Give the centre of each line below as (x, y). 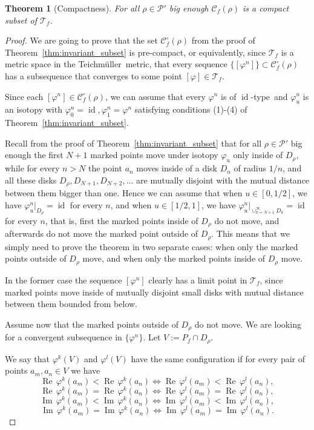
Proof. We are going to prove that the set (81, 40)
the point (105, 168)
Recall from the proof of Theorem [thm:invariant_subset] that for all (133, 143)
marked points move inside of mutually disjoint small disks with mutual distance (154, 292)
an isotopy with (34, 109)
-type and (269, 96)
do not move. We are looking (248, 324)
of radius (250, 168)
